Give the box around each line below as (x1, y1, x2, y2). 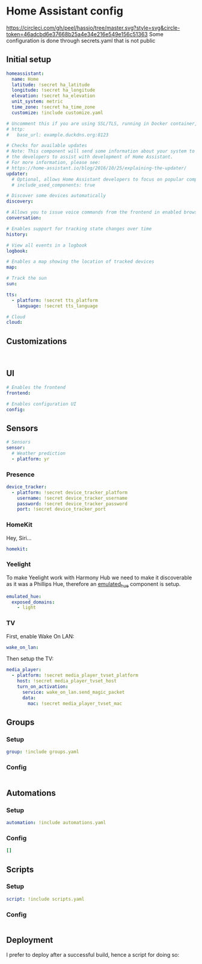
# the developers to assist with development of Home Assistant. (6, 154, 173, 160)
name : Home (11, 76, 39, 82)
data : (22, 695, 36, 701)
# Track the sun (6, 276, 47, 282)
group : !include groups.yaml (6, 749, 79, 755)
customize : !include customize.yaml (11, 110, 103, 116)
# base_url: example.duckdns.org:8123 (6, 131, 109, 138)
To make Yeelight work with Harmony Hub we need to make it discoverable (6, 574, 192, 581)
